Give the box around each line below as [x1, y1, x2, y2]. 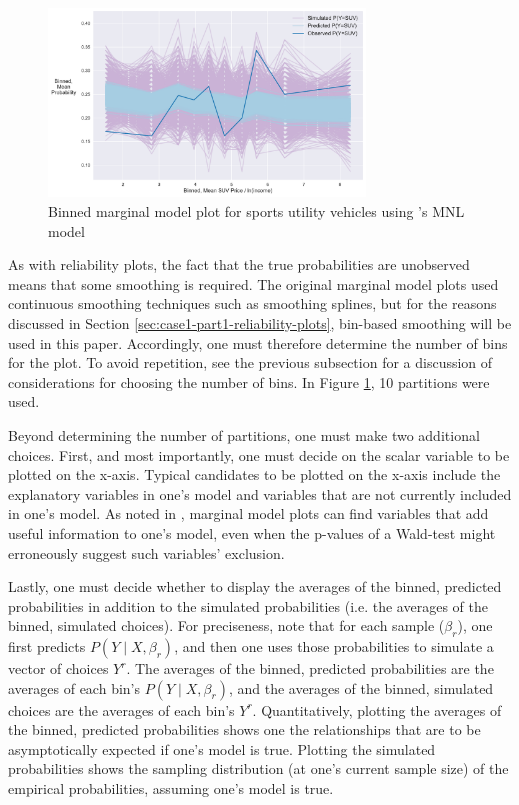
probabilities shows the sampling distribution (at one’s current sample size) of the [8, 758, 509, 779]
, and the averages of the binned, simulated [228, 677, 494, 698]
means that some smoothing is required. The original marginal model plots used [8, 273, 499, 294]
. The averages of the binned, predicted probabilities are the [126, 658, 494, 679]
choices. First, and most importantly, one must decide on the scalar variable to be [8, 444, 510, 465]
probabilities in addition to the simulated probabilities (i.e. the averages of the [8, 595, 488, 616]
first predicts [8, 636, 86, 657]
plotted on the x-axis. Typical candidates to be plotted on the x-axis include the [8, 464, 501, 485]
